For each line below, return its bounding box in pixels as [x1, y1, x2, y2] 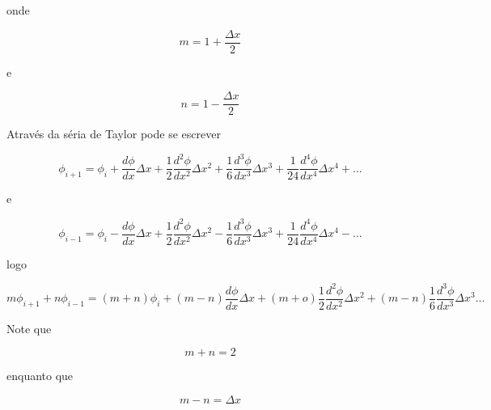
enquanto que [6, 367, 74, 384]
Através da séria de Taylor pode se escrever [6, 125, 221, 142]
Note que [6, 319, 52, 336]
